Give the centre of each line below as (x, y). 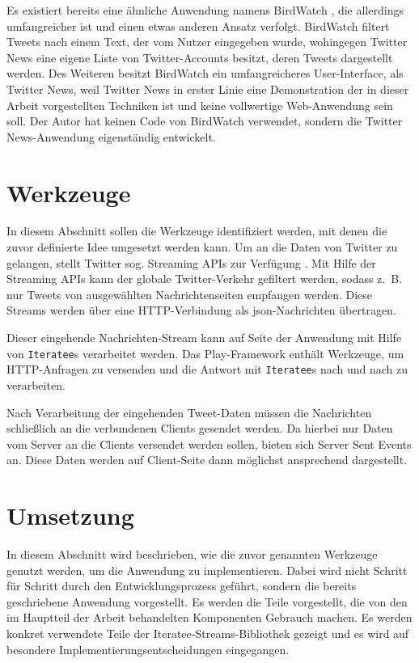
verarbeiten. (36, 384)
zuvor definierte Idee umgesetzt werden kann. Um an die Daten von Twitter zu (202, 247)
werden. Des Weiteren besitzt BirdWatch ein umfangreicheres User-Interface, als (205, 73)
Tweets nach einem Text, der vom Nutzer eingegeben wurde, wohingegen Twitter (207, 42)
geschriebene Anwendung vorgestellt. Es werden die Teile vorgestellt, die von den (207, 601)
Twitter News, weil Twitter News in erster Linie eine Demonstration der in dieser (208, 89)
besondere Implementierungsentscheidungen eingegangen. (148, 649)
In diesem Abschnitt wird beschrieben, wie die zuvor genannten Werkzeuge (192, 554)
